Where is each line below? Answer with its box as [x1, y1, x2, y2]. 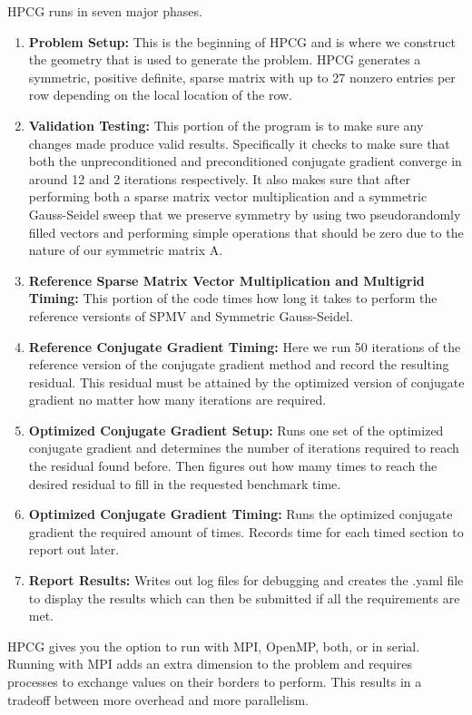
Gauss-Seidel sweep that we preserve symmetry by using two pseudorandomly [28, 204, 461, 223]
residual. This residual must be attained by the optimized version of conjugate [28, 372, 465, 391]
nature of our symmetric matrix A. [28, 240, 223, 260]
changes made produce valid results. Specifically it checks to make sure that [28, 133, 450, 152]
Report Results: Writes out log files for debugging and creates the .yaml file [28, 571, 464, 590]
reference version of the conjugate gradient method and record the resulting [28, 355, 449, 374]
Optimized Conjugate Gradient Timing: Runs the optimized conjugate [28, 504, 453, 524]
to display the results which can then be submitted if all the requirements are [28, 588, 460, 607]
